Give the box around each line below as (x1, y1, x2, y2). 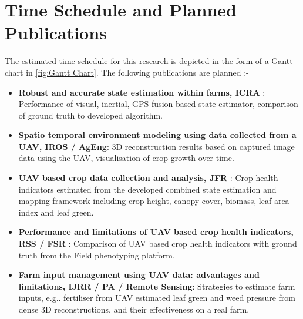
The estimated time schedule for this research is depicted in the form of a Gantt (5, 55, 293, 67)
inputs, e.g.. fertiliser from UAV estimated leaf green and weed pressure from (18, 291, 295, 304)
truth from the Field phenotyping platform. (18, 249, 175, 261)
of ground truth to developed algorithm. (18, 109, 163, 121)
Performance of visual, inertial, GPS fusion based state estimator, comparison (18, 98, 298, 110)
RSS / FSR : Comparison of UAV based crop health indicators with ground (18, 237, 297, 250)
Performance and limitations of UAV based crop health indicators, (18, 226, 294, 238)
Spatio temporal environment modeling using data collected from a (18, 129, 297, 141)
